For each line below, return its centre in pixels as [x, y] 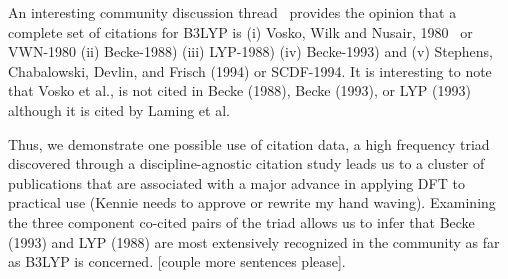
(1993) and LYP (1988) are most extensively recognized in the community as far [254, 241]
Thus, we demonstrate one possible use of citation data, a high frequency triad [249, 143]
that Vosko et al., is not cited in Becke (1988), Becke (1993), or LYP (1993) [239, 90]
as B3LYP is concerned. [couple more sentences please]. [177, 261]
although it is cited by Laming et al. [119, 109]
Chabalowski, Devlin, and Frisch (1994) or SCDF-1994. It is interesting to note [250, 70]
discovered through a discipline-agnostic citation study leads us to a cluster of [246, 163]
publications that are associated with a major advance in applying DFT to [236, 182]
